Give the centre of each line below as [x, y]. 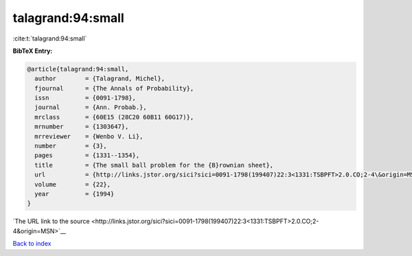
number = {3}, [71, 146]
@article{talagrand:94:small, [78, 69]
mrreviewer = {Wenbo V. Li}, [89, 136]
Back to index [32, 244]
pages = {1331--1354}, [87, 155]
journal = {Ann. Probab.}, [91, 107]
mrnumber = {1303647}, [82, 127]
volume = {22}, [73, 184]
